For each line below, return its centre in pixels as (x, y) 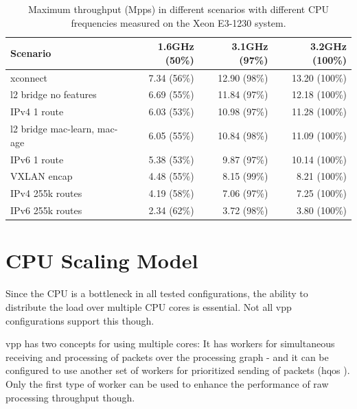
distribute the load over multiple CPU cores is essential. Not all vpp (149, 306)
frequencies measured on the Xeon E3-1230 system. (178, 22)
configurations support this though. (80, 320)
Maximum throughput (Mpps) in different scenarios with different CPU (178, 9)
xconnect (29, 77)
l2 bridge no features (54, 94)
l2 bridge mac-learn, (53, 129)
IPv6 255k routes (46, 210)
